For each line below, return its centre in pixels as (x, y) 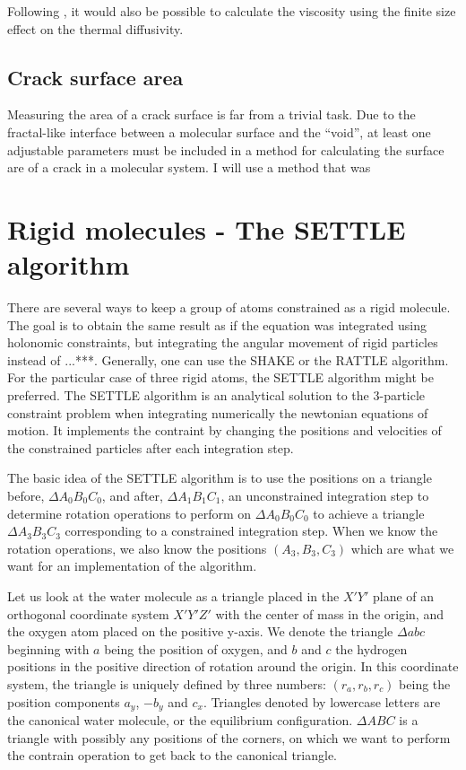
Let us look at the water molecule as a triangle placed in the (173, 595)
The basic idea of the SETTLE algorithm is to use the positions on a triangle (220, 478)
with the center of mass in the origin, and (329, 613)
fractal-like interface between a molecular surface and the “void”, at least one (219, 131)
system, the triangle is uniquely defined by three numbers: (167, 683)
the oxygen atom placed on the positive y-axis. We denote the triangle (200, 631)
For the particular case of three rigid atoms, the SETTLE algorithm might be (221, 377)
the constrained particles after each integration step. (151, 447)
